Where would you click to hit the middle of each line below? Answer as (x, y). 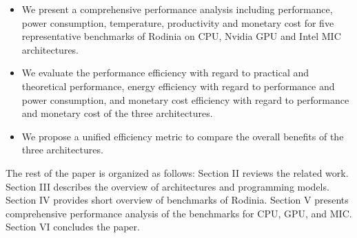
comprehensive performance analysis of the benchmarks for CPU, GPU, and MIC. (179, 213)
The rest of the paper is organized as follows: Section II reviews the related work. (177, 172)
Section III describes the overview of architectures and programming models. (167, 186)
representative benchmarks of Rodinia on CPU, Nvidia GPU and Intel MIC (181, 36)
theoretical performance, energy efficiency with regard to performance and (178, 86)
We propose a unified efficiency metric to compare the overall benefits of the (183, 136)
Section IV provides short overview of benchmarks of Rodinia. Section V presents (177, 200)
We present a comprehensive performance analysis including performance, (177, 9)
